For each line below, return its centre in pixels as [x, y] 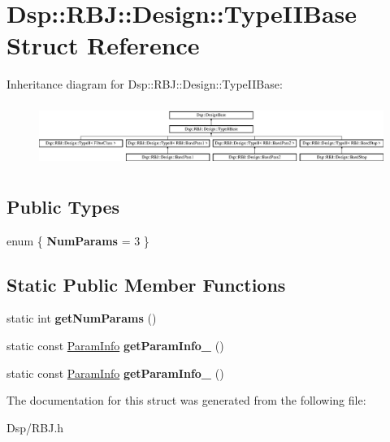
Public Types [63, 206]
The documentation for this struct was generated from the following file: [186, 400]
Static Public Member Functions [146, 284]
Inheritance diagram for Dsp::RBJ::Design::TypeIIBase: [145, 84]
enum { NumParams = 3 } [78, 240]
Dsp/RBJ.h [35, 427]
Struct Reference [103, 45]
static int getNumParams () [82, 318]
